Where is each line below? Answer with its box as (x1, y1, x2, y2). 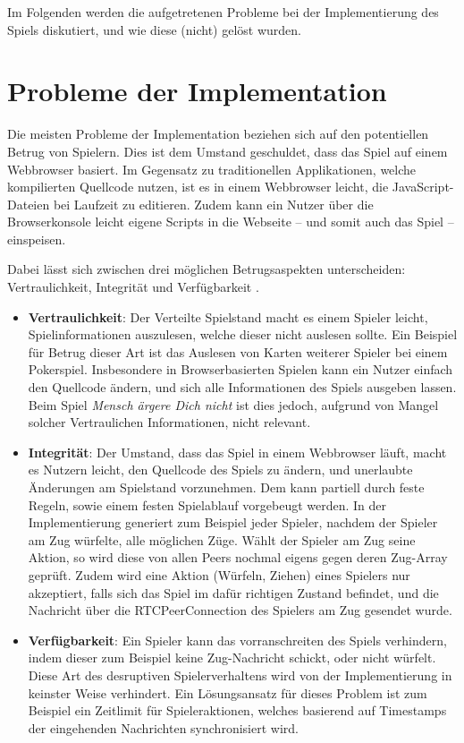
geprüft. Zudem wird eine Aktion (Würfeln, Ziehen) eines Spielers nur (28, 565, 410, 584)
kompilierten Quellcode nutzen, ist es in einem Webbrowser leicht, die (7, 177, 389, 196)
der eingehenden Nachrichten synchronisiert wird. (28, 718, 299, 737)
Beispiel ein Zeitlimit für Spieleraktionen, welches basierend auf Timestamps (28, 701, 447, 720)
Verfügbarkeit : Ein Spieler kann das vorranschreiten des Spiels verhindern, (28, 630, 447, 649)
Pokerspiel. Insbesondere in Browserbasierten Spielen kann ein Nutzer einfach (28, 360, 453, 379)
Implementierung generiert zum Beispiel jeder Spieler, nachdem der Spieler (28, 513, 438, 532)
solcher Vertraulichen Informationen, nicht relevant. (28, 413, 311, 431)
